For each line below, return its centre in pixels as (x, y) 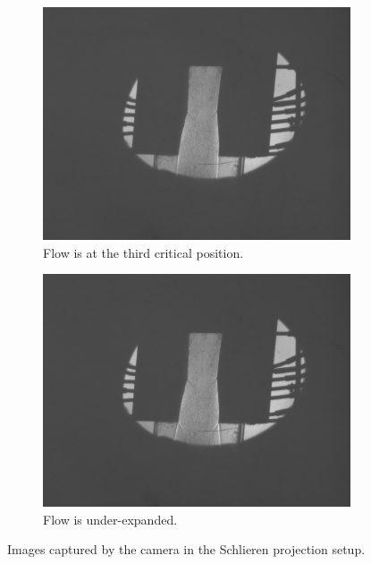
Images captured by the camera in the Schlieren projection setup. (186, 549)
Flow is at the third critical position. (143, 252)
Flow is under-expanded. (110, 519)
